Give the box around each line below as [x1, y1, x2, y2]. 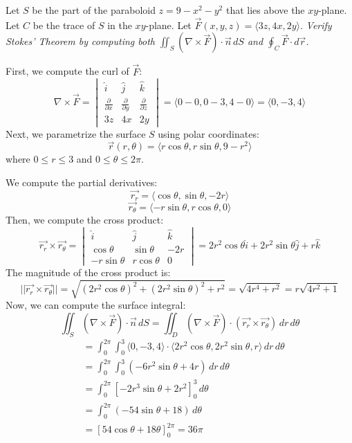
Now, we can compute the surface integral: [6, 298, 186, 312]
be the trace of [33, 17, 95, 32]
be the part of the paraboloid [32, 3, 156, 17]
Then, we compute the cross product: [6, 212, 164, 226]
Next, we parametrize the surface [6, 126, 146, 141]
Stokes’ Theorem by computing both [6, 34, 155, 48]
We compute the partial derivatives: [6, 174, 158, 189]
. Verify [300, 17, 332, 32]
